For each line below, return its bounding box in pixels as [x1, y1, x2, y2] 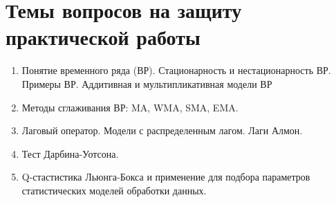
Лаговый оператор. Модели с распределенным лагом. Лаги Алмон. [21, 123, 303, 138]
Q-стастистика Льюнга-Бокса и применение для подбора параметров [21, 169, 310, 184]
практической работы [6, 23, 200, 51]
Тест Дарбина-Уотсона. [21, 146, 119, 160]
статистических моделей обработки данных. [21, 183, 207, 197]
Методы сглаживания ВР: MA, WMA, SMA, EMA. [21, 100, 239, 114]
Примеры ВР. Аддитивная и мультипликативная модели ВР [21, 76, 272, 91]
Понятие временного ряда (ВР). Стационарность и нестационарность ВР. [21, 63, 331, 77]
